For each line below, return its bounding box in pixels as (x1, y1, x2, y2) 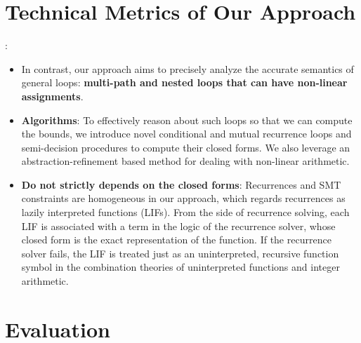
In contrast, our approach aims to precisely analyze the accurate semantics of (21, 61, 354, 76)
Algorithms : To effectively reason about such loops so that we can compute (21, 112, 353, 127)
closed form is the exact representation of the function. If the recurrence (21, 232, 332, 247)
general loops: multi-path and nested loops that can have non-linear (21, 75, 348, 90)
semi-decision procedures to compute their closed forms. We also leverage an (21, 140, 350, 154)
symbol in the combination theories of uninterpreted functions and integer (21, 260, 340, 274)
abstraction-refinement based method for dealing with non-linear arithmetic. (21, 154, 350, 168)
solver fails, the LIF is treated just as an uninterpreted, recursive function (21, 246, 339, 260)
